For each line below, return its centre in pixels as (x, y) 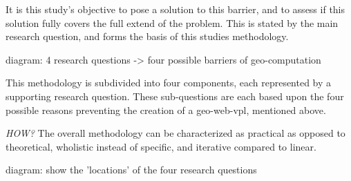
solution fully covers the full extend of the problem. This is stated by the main (172, 22)
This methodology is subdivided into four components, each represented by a (169, 83)
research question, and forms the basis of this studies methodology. (147, 36)
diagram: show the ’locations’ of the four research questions (131, 170)
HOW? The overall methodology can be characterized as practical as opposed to (175, 133)
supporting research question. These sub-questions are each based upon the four (175, 96)
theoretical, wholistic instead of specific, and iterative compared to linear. (161, 146)
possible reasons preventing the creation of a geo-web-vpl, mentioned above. (166, 109)
